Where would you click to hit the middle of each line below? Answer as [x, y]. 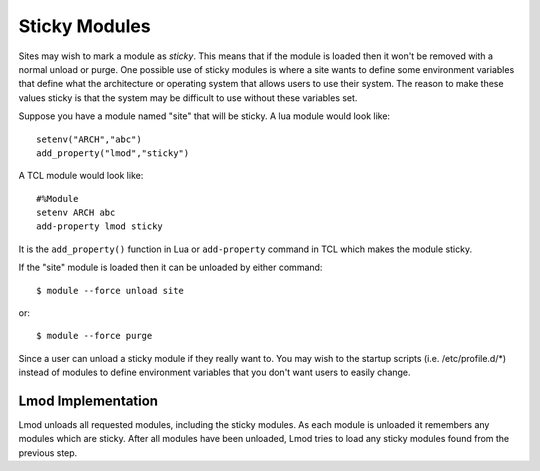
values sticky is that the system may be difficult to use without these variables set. [188, 97]
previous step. [48, 452]
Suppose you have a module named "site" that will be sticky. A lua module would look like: [204, 116]
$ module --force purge [94, 336]
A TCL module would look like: [81, 176]
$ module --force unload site [110, 290]
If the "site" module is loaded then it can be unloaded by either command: [170, 267]
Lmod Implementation [88, 401]
